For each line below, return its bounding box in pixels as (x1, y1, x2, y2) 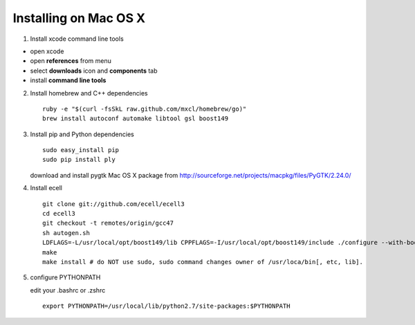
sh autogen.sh (42, 229, 90, 236)
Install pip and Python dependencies (30, 130, 134, 138)
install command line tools (30, 76, 107, 84)
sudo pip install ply (42, 156, 116, 164)
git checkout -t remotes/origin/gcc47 (42, 219, 174, 228)
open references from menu (30, 57, 112, 65)
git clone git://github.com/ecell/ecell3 (42, 200, 185, 207)
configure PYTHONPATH (30, 273, 101, 281)
